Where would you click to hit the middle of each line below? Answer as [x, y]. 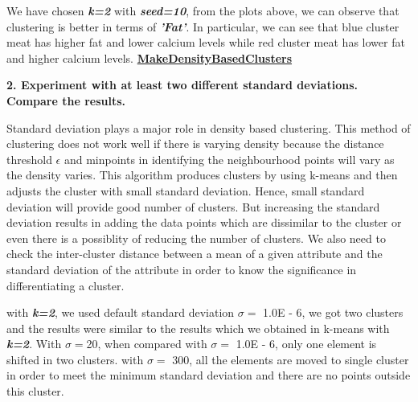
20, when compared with [147, 344]
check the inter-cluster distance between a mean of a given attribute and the [195, 254]
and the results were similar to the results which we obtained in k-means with [198, 328]
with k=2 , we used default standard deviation [121, 312]
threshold [29, 159]
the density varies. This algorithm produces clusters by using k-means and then [202, 175]
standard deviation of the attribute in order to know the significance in [182, 269]
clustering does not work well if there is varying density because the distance [195, 144]
